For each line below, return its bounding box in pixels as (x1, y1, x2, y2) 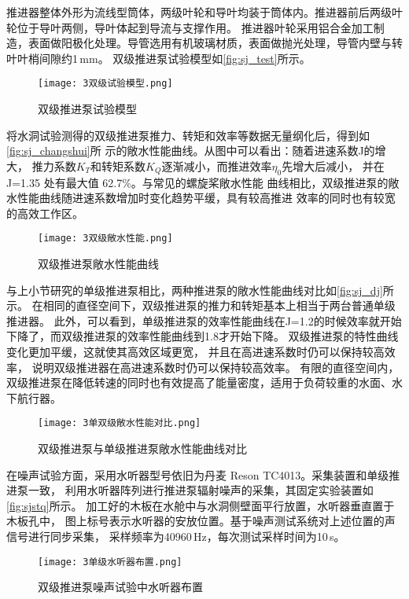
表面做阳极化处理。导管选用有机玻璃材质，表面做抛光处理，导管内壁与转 (28, 35, 403, 51)
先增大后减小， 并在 (282, 157, 385, 174)
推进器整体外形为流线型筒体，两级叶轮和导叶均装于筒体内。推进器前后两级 (6, 4, 392, 20)
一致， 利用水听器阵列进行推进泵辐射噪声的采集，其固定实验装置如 (28, 482, 374, 498)
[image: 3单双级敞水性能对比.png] (38, 417, 201, 429)
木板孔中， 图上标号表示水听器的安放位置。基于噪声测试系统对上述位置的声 (6, 513, 396, 529)
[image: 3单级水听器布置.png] (38, 556, 182, 568)
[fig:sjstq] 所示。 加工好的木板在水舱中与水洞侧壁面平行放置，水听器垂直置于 (6, 497, 395, 513)
